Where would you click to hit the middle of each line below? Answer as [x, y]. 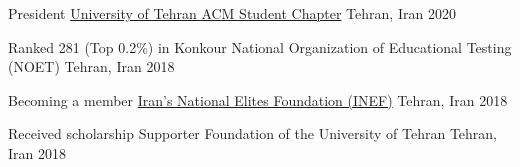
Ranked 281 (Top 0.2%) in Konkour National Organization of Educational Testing [260, 46]
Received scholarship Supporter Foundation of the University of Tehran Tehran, [253, 133]
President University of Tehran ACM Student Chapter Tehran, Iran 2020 [232, 13]
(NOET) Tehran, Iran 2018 [91, 66]
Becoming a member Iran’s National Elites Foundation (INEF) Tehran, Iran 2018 [258, 99]
